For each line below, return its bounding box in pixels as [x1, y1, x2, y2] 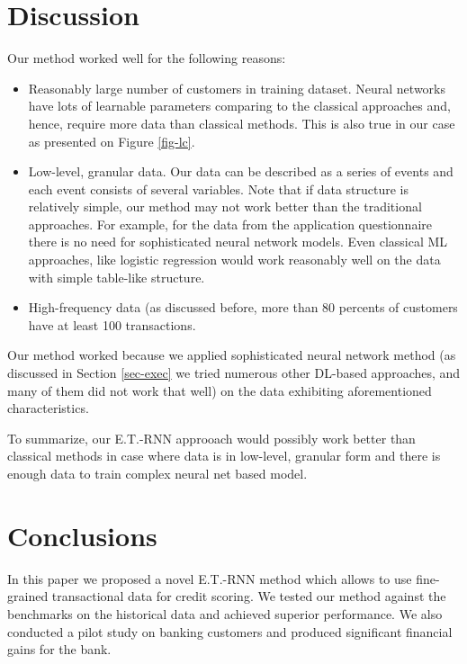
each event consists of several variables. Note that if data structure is [28, 179, 409, 198]
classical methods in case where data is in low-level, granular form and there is [7, 446, 441, 465]
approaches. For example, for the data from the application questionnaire [28, 214, 432, 233]
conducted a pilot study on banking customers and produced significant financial [7, 622, 453, 641]
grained [7, 587, 49, 606]
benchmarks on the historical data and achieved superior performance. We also [7, 604, 443, 623]
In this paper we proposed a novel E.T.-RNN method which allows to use [7, 569, 412, 588]
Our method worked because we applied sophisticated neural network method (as [7, 345, 456, 364]
